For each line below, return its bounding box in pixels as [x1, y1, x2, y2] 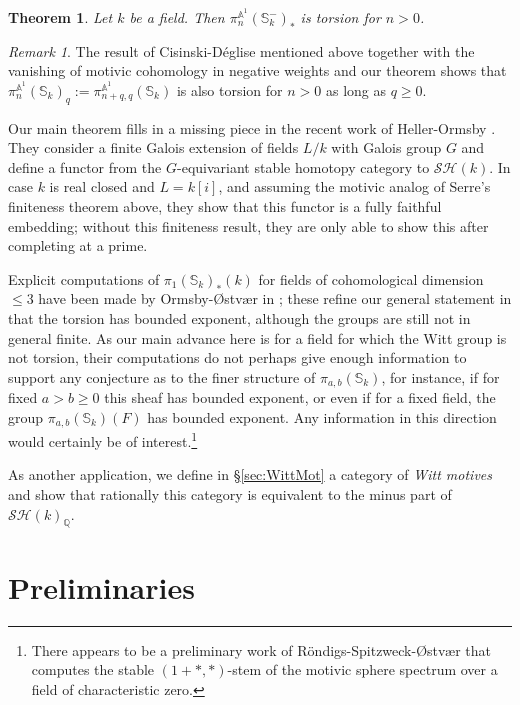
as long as [325, 79, 387, 100]
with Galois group [331, 137, 442, 158]
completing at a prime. [8, 235, 148, 256]
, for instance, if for [381, 366, 500, 387]
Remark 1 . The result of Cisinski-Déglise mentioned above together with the [8, 40, 475, 61]
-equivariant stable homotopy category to [177, 156, 430, 177]
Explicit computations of [8, 268, 160, 289]
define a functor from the [8, 156, 162, 177]
